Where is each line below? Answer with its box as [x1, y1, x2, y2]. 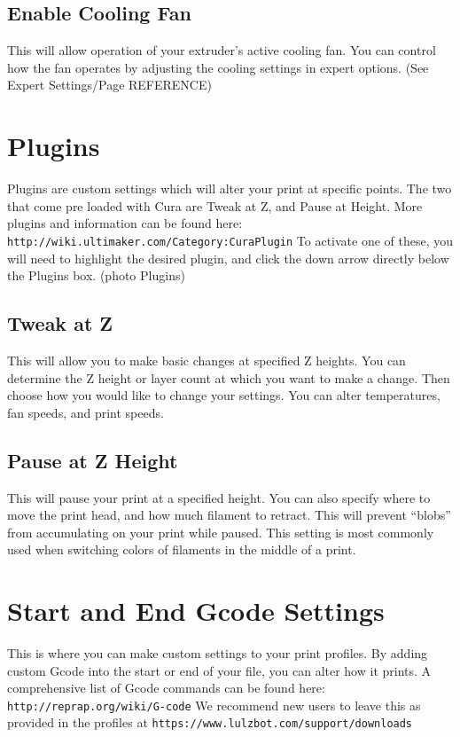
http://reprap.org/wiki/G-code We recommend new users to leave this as [7, 695, 421, 714]
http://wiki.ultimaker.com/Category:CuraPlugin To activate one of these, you [7, 231, 454, 249]
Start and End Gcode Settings [7, 592, 385, 629]
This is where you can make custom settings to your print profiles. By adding [7, 644, 428, 663]
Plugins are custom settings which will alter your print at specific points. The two [7, 179, 452, 198]
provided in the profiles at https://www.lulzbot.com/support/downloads [7, 713, 413, 732]
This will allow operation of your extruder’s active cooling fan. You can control [7, 41, 436, 59]
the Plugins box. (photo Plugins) [7, 266, 185, 285]
